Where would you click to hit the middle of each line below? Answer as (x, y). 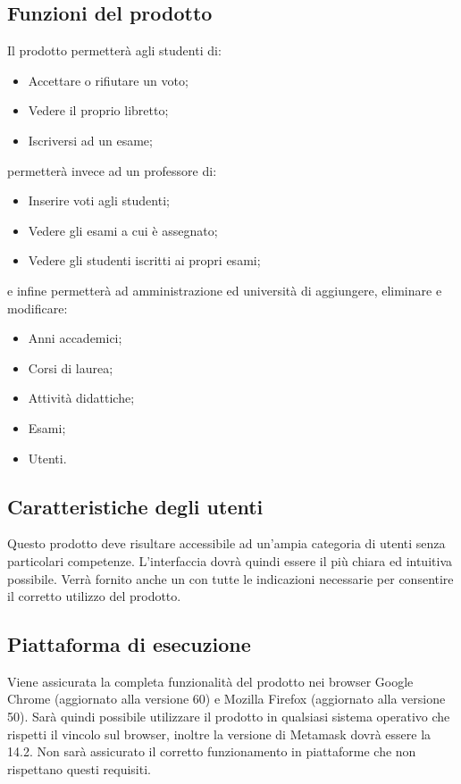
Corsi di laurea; (71, 367)
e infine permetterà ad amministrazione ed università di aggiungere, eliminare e (225, 290)
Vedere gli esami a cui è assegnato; (123, 230)
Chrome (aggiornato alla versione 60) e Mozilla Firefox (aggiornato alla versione (226, 699)
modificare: (38, 308)
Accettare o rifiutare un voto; (108, 80)
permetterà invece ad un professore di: (112, 170)
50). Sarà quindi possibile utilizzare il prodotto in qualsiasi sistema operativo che (229, 717)
